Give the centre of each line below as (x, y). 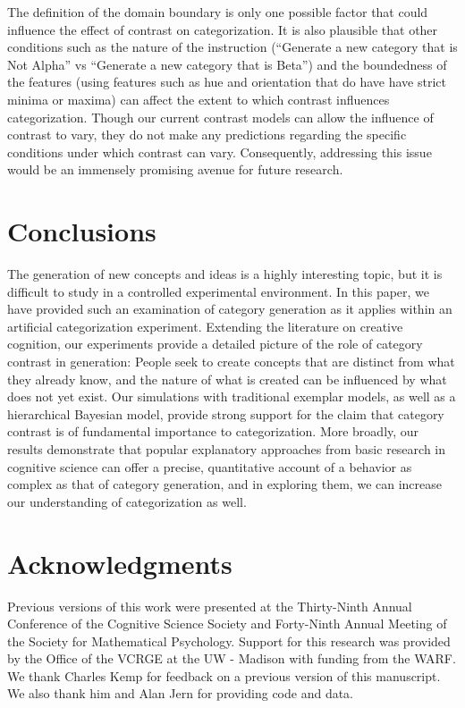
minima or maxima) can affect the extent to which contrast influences (199, 99)
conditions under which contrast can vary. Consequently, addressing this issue (220, 152)
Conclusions (82, 231)
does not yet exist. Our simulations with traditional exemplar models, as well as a (232, 396)
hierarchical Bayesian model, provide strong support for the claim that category (226, 413)
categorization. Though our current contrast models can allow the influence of (220, 117)
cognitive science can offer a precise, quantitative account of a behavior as (210, 466)
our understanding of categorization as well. (127, 501)
